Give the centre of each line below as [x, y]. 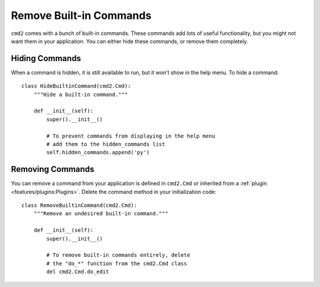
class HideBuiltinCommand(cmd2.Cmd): [76, 86]
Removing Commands [53, 169]
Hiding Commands [46, 58]
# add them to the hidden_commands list [106, 144]
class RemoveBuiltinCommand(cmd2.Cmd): [79, 205]
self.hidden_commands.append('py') [98, 152]
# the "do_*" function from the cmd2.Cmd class [117, 263]
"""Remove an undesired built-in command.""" [101, 214]
